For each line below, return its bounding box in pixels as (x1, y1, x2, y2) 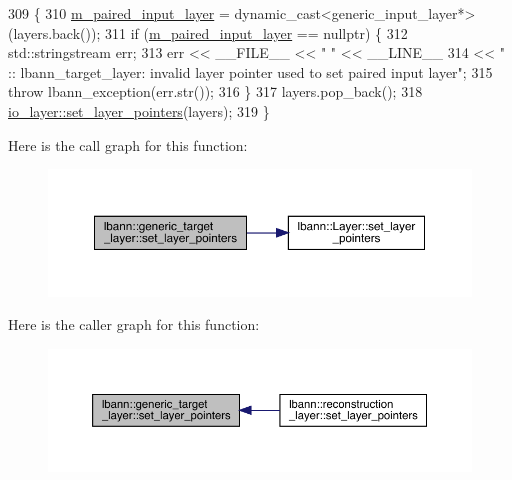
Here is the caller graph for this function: (8, 314, 260, 335)
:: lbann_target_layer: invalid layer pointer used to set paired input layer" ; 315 (8, 61, 493, 82)
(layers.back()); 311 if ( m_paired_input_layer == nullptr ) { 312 (8, 22, 408, 43)
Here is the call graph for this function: (8, 134, 248, 155)
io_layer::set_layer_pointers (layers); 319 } (8, 100, 270, 121)
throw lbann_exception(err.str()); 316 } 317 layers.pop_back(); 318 (8, 81, 423, 102)
